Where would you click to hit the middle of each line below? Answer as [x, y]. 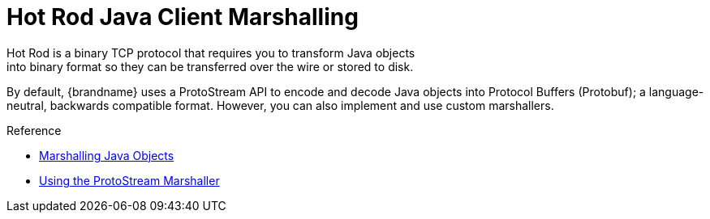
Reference [34, 130]
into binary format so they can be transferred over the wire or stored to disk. [210, 66]
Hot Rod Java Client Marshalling [183, 17]
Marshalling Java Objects [107, 155]
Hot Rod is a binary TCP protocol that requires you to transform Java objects [211, 53]
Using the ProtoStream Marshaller [129, 180]
